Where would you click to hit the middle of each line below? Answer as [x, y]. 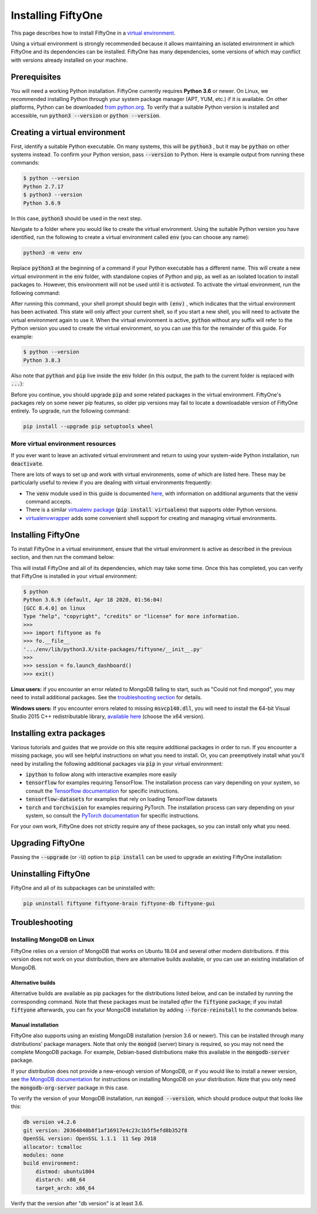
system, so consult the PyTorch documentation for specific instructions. [112, 816]
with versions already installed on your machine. [69, 60]
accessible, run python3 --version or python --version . [86, 115]
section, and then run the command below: [63, 557]
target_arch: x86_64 [65, 1188]
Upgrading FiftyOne [48, 843]
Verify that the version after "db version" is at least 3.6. [77, 1203]
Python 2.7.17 [43, 186]
